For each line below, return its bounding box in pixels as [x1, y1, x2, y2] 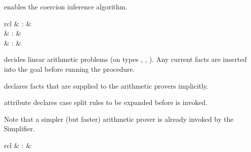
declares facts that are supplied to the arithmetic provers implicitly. [4, 80, 209, 91]
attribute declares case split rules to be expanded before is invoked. [4, 97, 208, 107]
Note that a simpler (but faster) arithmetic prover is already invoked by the [4, 113, 234, 124]
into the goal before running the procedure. [4, 63, 135, 74]
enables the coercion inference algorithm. [4, 1, 127, 11]
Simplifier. [4, 123, 35, 134]
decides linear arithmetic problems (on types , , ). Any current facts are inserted [4, 54, 247, 64]
